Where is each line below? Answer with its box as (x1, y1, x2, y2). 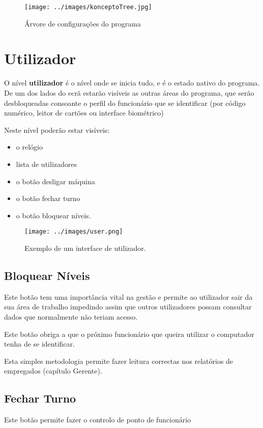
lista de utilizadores (16, 158, 77, 169)
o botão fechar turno (16, 193, 80, 204)
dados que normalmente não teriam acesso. (4, 311, 138, 322)
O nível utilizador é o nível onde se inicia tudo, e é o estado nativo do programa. (4, 77, 260, 88)
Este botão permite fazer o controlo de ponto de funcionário (4, 414, 191, 425)
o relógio (16, 141, 43, 152)
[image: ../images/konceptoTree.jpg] (24, 4, 152, 11)
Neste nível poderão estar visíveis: (4, 124, 110, 135)
